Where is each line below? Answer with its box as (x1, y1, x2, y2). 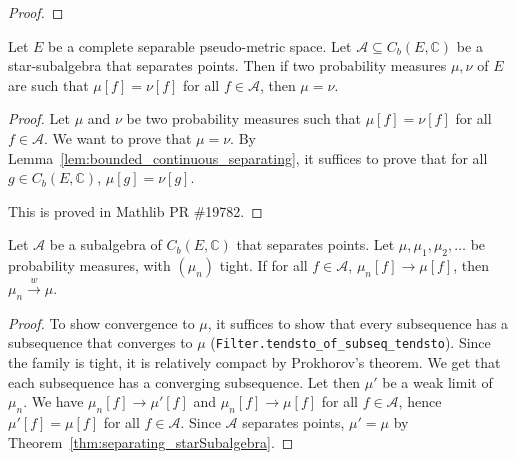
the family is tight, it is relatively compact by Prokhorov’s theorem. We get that (8, 351, 501, 372)
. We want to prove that (43, 127, 192, 148)
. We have (23, 391, 84, 412)
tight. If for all (219, 255, 308, 276)
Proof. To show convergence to (8, 312, 195, 333)
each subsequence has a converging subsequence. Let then (8, 371, 361, 392)
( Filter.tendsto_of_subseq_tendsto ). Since (210, 332, 491, 353)
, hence (398, 391, 442, 412)
